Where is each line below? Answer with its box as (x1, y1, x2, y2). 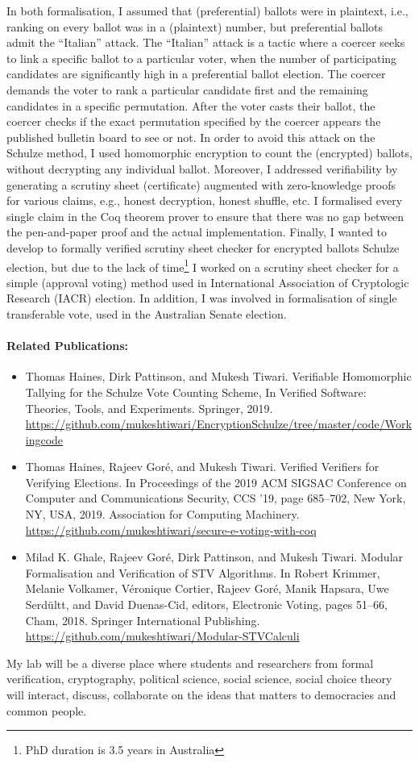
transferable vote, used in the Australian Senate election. (6, 305, 287, 322)
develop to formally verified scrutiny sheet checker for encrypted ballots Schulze (6, 239, 400, 256)
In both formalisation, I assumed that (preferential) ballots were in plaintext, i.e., (6, 2, 409, 19)
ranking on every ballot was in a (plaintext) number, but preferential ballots (6, 18, 384, 35)
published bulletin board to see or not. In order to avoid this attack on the (6, 128, 375, 145)
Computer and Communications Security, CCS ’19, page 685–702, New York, (25, 490, 406, 507)
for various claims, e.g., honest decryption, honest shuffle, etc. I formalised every (6, 192, 403, 209)
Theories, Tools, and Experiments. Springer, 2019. (25, 399, 273, 416)
